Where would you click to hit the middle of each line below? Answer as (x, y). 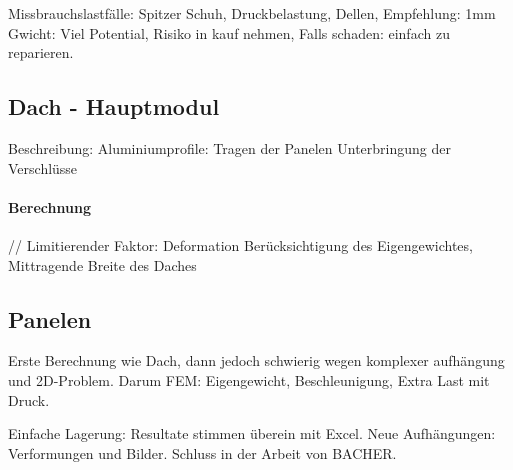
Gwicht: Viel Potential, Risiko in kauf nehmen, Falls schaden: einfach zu (229, 32)
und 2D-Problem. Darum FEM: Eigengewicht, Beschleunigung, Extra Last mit (249, 379)
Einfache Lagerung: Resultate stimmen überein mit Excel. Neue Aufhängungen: (252, 433)
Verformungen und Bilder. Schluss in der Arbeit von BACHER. (202, 452)
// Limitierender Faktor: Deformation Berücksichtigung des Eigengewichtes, (240, 244)
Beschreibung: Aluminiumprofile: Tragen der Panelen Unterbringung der (229, 147)
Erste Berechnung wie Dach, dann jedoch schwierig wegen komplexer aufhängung (256, 360)
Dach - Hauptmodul (114, 106)
